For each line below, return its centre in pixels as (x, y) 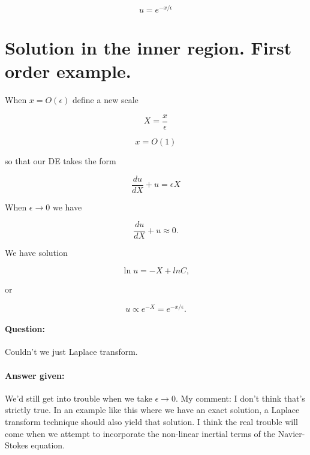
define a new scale (106, 100)
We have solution (36, 253)
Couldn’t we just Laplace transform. (71, 352)
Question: (25, 329)
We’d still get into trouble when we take (79, 398)
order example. (68, 71)
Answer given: (35, 375)
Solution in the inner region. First (148, 48)
